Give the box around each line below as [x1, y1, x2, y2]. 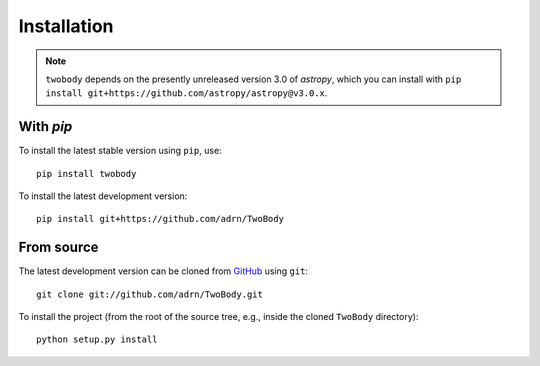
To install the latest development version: [18, 190, 188, 202]
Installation [18, 15, 114, 37]
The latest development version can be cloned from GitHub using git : [18, 265, 309, 277]
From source [18, 239, 99, 256]
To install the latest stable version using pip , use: [18, 145, 222, 157]
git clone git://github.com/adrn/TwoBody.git [36, 288, 264, 300]
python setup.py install [36, 334, 158, 345]
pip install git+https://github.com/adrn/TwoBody [36, 213, 285, 225]
